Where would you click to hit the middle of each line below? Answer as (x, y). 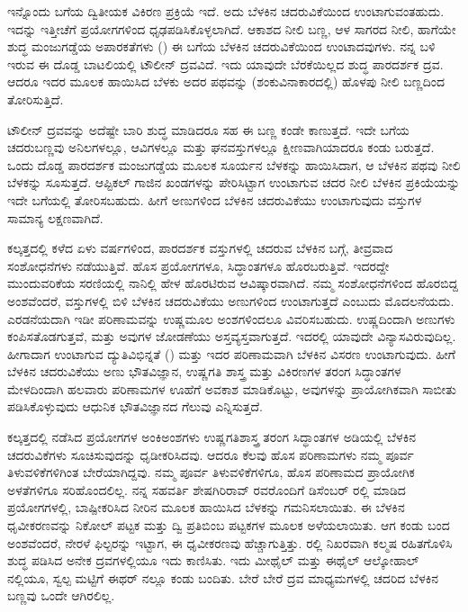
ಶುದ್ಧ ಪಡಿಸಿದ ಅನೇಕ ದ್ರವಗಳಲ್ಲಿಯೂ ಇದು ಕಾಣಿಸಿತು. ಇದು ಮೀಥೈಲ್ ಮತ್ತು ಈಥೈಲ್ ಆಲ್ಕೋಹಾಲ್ (213, 560)
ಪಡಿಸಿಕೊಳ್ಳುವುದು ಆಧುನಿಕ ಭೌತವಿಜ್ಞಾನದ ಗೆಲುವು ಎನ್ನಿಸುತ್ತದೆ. (135, 406)
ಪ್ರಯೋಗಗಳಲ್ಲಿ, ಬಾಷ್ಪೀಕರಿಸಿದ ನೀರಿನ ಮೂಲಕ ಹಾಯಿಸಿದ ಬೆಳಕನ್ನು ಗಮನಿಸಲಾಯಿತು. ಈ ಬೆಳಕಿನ (206, 507)
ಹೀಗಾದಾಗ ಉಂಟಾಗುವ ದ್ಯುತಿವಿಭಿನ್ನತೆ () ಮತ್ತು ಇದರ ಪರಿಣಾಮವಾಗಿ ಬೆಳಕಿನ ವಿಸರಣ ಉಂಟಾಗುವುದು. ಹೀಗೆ (231, 353)
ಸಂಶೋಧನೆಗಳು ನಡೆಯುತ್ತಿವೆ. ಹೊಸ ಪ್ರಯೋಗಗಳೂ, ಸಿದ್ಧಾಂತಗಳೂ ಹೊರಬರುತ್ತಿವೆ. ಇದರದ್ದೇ (198, 265)
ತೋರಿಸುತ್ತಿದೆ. (36, 99)
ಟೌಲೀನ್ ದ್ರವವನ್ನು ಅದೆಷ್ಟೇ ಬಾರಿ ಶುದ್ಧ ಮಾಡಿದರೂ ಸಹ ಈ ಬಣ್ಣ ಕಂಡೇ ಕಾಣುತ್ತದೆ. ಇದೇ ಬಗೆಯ (208, 129)
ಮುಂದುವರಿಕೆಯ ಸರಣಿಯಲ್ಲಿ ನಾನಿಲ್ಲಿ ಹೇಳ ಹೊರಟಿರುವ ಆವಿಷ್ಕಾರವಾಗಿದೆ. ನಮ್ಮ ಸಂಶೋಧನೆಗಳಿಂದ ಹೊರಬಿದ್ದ (233, 283)
